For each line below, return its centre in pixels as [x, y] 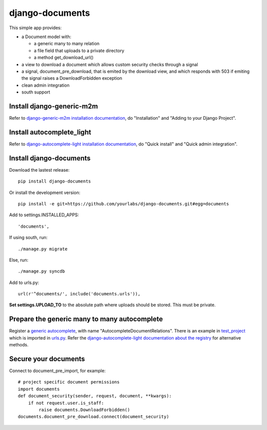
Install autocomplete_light [50, 132]
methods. [19, 345]
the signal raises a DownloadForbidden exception [72, 78]
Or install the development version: [45, 192]
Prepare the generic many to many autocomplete [86, 319]
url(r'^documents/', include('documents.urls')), [79, 294]
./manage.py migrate [43, 249]
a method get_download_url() [64, 57]
